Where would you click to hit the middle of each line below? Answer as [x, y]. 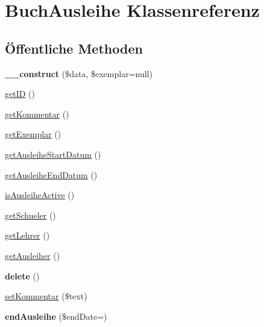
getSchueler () [30, 215]
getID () [20, 94]
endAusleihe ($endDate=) [56, 316]
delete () [22, 276]
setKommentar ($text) [46, 296]
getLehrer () [27, 235]
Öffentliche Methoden [74, 48]
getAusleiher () [33, 255]
